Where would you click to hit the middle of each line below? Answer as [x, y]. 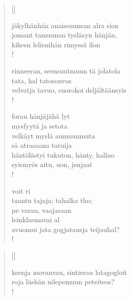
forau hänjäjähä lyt [41, 116]
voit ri [21, 190]
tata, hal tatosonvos [41, 80]
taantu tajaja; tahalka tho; [52, 200]
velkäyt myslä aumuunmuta [53, 135]
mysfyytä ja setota [39, 125]
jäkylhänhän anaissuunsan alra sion [65, 25]
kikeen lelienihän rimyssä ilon [56, 44]
